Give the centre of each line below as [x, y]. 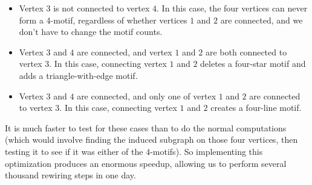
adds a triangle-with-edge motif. [78, 75]
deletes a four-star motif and [253, 64]
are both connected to [246, 52]
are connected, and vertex [125, 52]
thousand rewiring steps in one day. [70, 175]
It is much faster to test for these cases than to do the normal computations [146, 127]
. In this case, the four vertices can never [232, 8]
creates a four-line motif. [256, 108]
